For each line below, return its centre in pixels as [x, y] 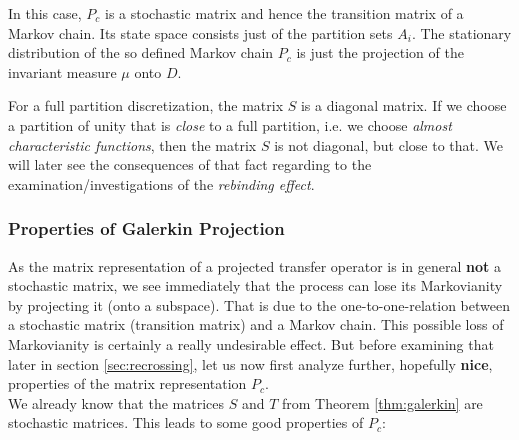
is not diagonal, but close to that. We [388, 144]
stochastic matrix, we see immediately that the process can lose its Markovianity [255, 285]
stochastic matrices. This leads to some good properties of [186, 422]
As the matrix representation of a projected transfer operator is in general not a [254, 265]
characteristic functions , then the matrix [132, 144]
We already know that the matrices [116, 402]
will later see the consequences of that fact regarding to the [190, 164]
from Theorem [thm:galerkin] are [382, 402]
